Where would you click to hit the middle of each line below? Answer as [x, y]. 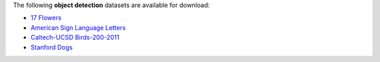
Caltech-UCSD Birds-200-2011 [75, 38]
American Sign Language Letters [78, 27]
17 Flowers [46, 18]
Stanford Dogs [52, 47]
